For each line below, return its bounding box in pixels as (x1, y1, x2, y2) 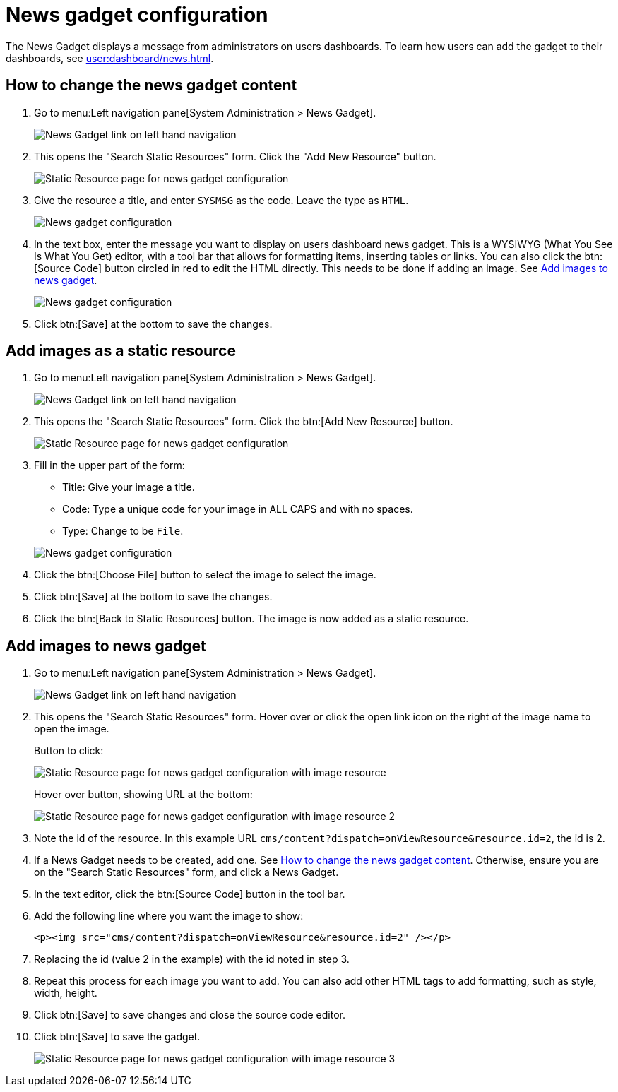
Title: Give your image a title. (62, 481, 195, 494)
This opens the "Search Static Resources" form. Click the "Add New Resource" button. (34, 150, 436, 162)
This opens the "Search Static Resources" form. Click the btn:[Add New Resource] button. (34, 415, 453, 428)
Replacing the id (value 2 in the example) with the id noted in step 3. (34, 953, 350, 966)
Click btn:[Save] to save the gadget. (34, 1031, 201, 1043)
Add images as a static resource (6, 342, 236, 360)
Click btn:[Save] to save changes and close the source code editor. (34, 1009, 345, 1021)
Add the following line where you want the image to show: (34, 910, 304, 922)
